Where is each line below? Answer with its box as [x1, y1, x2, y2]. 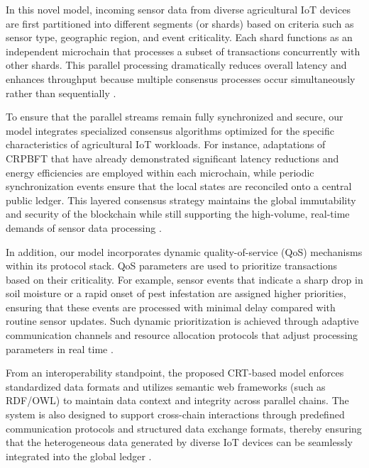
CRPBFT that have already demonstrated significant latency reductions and [6, 150, 339, 165]
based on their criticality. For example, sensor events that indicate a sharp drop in [6, 272, 363, 286]
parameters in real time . [6, 341, 114, 356]
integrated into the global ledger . [6, 448, 152, 463]
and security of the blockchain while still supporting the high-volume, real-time [6, 206, 350, 221]
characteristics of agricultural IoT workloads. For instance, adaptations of [6, 137, 326, 152]
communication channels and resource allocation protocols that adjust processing [6, 328, 358, 342]
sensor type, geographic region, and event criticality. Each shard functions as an [6, 30, 353, 45]
